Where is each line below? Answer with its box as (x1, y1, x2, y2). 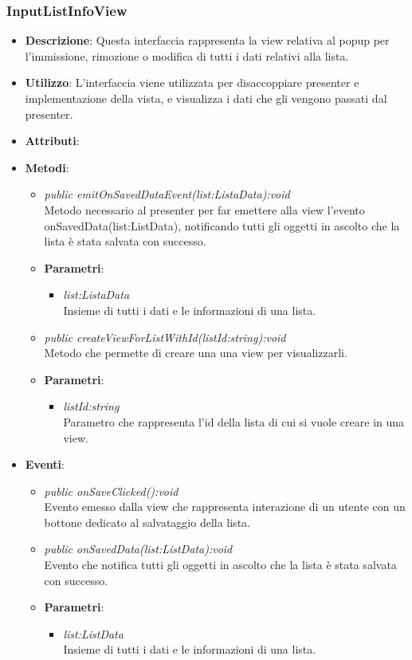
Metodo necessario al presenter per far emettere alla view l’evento (44, 201, 365, 218)
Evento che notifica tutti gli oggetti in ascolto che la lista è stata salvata (44, 556, 397, 573)
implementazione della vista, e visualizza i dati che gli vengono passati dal (25, 90, 387, 106)
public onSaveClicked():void (44, 482, 179, 499)
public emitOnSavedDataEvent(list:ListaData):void (44, 186, 290, 202)
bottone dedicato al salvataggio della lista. (44, 513, 250, 530)
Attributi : (25, 132, 80, 149)
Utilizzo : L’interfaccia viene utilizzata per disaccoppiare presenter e (25, 74, 359, 91)
